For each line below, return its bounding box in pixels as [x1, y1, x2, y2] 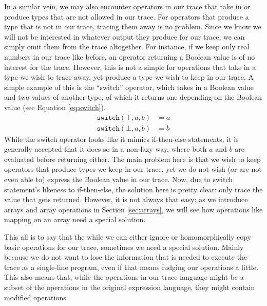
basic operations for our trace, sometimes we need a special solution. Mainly [4, 241, 244, 252]
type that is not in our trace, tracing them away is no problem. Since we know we [4, 21, 261, 32]
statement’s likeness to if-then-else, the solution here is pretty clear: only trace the [4, 184, 263, 194]
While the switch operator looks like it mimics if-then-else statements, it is [4, 133, 239, 144]
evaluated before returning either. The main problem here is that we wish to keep [4, 153, 261, 164]
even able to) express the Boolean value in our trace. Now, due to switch [4, 173, 233, 184]
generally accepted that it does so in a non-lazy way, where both [4, 143, 207, 154]
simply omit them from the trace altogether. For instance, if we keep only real [4, 41, 250, 52]
